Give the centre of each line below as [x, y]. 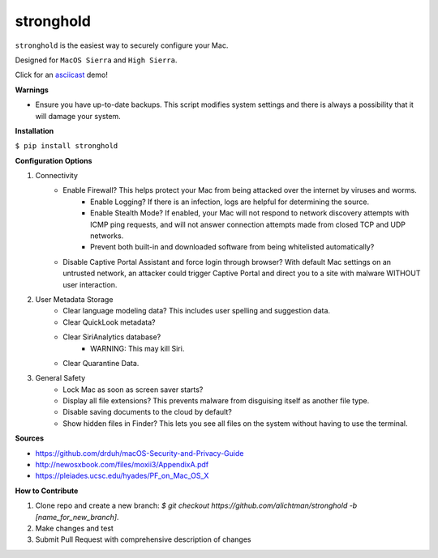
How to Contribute [47, 491]
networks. [107, 236]
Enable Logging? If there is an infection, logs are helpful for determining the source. [230, 202]
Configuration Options [54, 160]
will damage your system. [78, 116]
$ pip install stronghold [67, 146]
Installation [34, 130]
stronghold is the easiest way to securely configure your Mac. [122, 45]
